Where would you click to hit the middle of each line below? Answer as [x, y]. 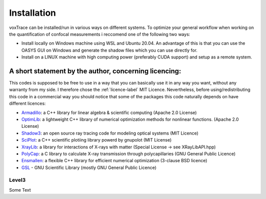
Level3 [17, 180]
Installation [33, 13]
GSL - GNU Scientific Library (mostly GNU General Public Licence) [89, 168]
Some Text [20, 190]
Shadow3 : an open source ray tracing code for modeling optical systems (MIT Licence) [110, 133]
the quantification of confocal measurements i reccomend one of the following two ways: [100, 34]
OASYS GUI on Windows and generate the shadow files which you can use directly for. [110, 50]
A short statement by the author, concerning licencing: [95, 71]
